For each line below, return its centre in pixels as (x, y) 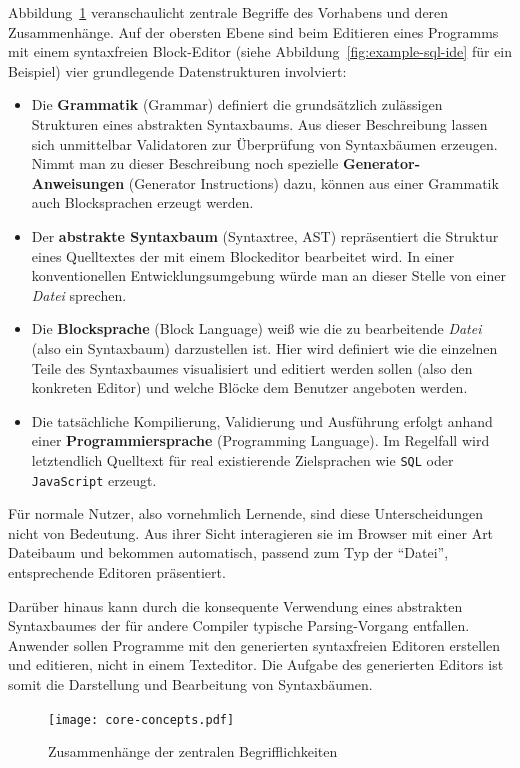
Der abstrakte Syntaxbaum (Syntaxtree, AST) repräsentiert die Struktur (265, 235)
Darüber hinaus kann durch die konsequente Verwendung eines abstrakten (235, 605)
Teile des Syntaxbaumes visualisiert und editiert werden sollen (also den (252, 367)
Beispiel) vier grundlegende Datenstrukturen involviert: (177, 70)
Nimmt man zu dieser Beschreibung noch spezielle (185, 163)
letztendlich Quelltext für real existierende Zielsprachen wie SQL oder (242, 459)
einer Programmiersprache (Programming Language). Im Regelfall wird (260, 440)
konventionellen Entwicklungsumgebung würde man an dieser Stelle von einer (268, 275)
